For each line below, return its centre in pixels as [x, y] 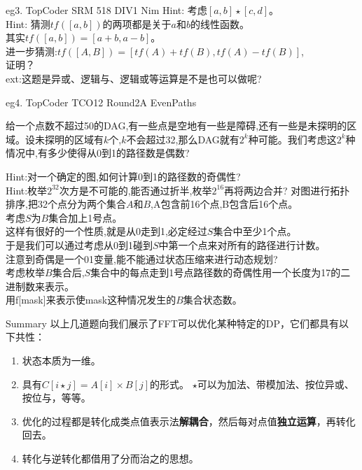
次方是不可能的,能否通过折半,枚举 [135, 190]
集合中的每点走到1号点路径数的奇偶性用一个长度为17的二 [221, 272]
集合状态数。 [213, 300]
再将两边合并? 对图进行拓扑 [287, 190]
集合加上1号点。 [85, 217]
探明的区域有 [74, 139]
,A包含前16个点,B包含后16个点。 [224, 204]
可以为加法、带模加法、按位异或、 [276, 384]
